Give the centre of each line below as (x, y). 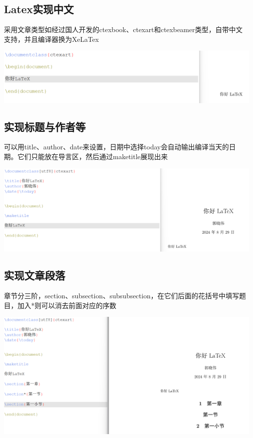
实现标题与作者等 (45, 126)
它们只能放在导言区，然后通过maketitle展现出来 (92, 156)
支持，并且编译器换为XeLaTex (52, 39)
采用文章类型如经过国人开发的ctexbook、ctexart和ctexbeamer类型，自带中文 (123, 29)
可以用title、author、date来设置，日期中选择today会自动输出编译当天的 (117, 147)
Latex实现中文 (39, 9)
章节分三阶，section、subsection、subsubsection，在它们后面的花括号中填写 (122, 296)
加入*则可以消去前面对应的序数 (67, 305)
